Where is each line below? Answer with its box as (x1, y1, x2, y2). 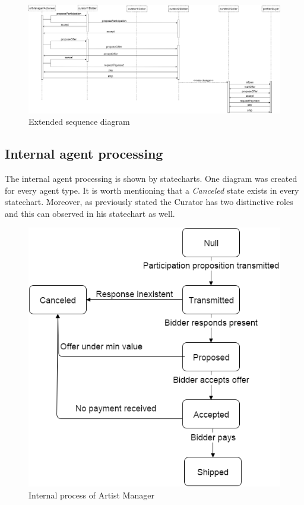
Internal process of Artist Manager (28, 488, 154, 501)
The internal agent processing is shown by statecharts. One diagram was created (5, 172, 297, 184)
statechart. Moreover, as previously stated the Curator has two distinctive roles (5, 195, 293, 208)
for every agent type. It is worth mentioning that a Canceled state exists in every (5, 184, 299, 196)
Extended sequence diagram (28, 115, 130, 128)
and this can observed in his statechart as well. (5, 207, 175, 219)
